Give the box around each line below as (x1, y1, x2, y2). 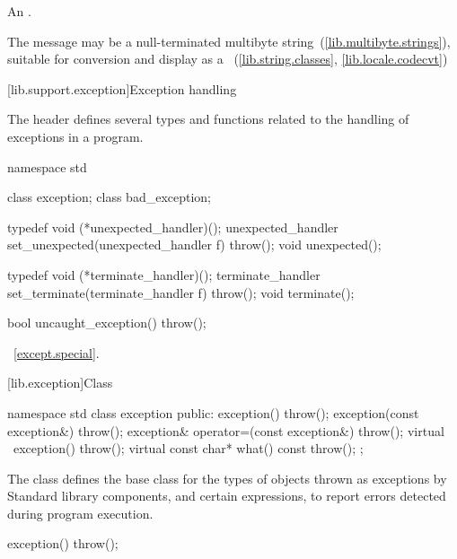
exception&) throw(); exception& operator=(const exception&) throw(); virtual (7, 421, 444, 440)
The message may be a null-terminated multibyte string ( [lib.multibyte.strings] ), (7, 31, 451, 50)
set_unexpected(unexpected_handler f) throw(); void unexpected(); (7, 235, 382, 254)
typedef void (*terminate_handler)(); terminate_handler (7, 265, 321, 284)
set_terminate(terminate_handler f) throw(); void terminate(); (7, 283, 355, 301)
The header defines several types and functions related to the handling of (7, 109, 409, 128)
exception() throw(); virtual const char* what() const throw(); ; (13, 439, 364, 458)
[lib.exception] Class (7, 373, 113, 392)
